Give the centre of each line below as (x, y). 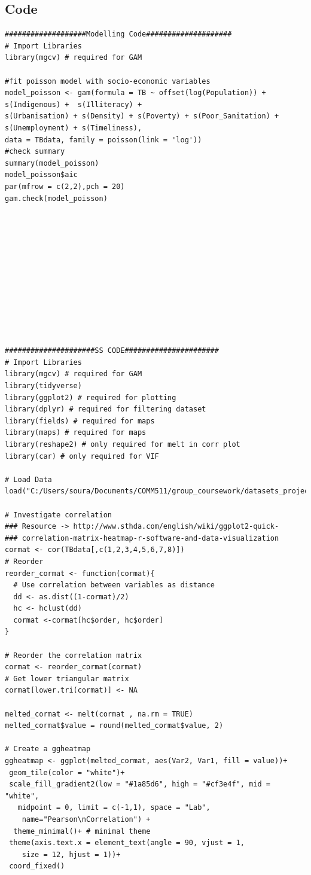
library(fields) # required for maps (80, 421)
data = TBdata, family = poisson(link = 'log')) (103, 140)
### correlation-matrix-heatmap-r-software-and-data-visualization (142, 538)
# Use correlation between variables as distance (114, 585)
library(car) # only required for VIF (82, 456)
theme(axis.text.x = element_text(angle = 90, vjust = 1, (127, 843)
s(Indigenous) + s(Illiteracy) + (74, 104)
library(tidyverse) (43, 386)
